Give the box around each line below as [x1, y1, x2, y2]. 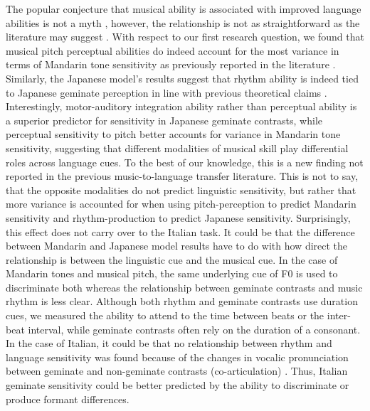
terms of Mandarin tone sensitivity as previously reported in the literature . [6, 57, 336, 72]
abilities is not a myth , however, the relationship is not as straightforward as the [6, 15, 360, 30]
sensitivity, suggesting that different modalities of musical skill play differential [6, 140, 349, 155]
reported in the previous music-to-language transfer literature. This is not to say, [6, 169, 359, 183]
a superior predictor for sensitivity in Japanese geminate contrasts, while [6, 112, 323, 127]
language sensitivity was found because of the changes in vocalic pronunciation [6, 349, 349, 364]
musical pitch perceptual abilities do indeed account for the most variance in [6, 43, 339, 58]
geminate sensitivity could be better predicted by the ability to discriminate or [6, 378, 349, 393]
